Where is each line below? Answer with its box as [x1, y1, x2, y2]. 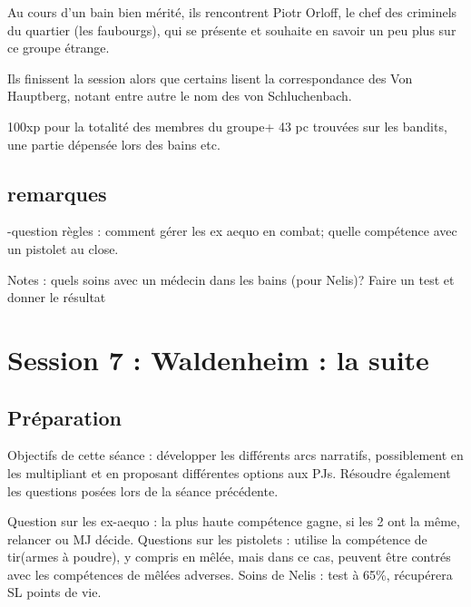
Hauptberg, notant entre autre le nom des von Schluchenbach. [7, 86, 352, 105]
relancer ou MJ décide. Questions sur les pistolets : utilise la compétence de [7, 529, 427, 548]
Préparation [7, 403, 122, 431]
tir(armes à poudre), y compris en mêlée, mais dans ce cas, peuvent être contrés [7, 547, 451, 566]
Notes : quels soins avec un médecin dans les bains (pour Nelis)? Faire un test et [7, 269, 455, 289]
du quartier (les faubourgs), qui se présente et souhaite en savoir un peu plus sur [7, 20, 456, 39]
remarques [7, 179, 107, 207]
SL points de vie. [7, 583, 102, 602]
